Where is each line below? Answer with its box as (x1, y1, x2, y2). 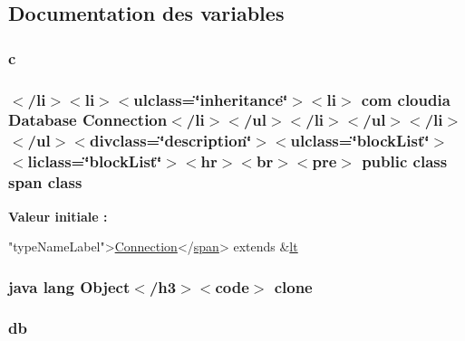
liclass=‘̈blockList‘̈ (27, 150, 162, 173)
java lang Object (8, 275, 131, 298)
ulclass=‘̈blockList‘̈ (290, 129, 430, 152)
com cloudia (361, 88, 450, 110)
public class (362, 150, 448, 173)
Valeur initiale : (8, 206, 108, 225)
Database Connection (8, 109, 168, 131)
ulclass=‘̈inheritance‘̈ (133, 88, 288, 110)
